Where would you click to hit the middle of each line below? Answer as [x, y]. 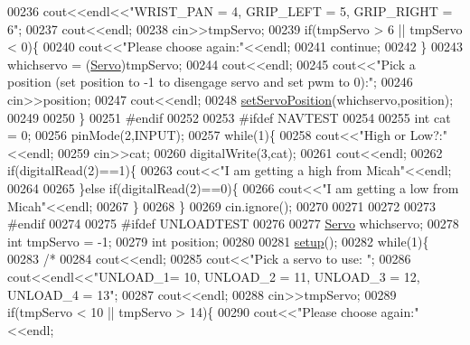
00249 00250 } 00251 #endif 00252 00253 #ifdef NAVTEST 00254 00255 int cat [229, 117]
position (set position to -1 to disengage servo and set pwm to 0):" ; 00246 [210, 82]
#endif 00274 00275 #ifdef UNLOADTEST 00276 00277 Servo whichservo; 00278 [233, 224]
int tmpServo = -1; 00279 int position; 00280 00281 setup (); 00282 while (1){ [218, 241]
